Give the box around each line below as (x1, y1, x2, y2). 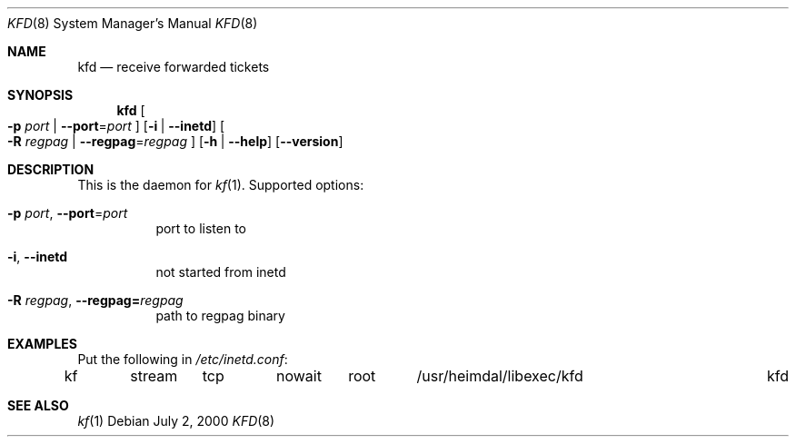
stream (130, 367, 178, 385)
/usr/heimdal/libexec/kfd (416, 367, 583, 385)
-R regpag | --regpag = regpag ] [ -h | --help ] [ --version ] (7, 133, 343, 149)
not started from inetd (155, 264, 286, 280)
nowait (275, 367, 322, 385)
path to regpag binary (155, 308, 285, 323)
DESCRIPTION (7, 162, 95, 177)
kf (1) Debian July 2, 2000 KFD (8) (77, 413, 275, 429)
